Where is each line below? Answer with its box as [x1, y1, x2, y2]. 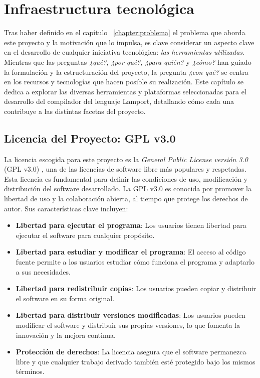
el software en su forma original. [16, 293, 115, 303]
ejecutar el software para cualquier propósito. [16, 229, 155, 240]
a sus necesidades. [16, 266, 71, 277]
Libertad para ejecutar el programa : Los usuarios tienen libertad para [16, 220, 246, 230]
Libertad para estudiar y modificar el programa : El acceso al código [16, 246, 246, 257]
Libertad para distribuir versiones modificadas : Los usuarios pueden [16, 310, 245, 320]
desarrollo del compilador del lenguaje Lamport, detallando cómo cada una [4, 96, 234, 106]
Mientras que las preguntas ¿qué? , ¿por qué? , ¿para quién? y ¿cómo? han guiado [4, 56, 251, 67]
